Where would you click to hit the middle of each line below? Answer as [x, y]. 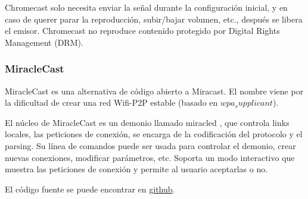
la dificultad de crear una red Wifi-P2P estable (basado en [111, 102]
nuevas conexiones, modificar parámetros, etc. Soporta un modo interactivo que [150, 157]
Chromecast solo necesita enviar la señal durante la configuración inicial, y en [146, 7]
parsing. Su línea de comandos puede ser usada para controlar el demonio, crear [150, 145]
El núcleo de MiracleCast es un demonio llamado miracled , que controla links [147, 122]
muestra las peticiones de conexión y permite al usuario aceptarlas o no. [136, 169]
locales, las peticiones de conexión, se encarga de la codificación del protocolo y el [154, 134]
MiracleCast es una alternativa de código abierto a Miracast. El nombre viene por [154, 91]
